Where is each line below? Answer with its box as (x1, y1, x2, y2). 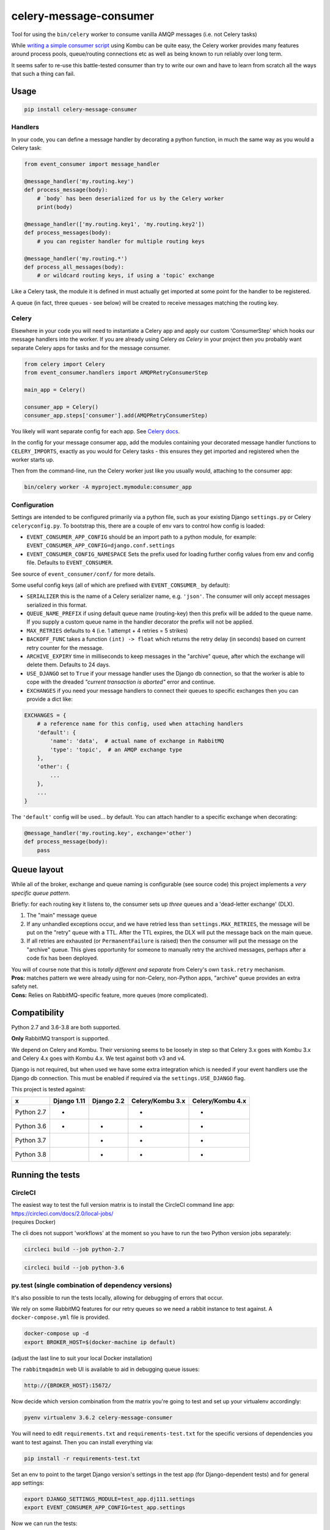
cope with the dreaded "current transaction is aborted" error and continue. (26, 678, 216, 685)
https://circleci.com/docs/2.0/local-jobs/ (11, 1209, 114, 1217)
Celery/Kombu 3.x (131, 1097, 186, 1105)
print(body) (37, 204, 73, 211)
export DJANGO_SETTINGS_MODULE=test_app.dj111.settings (24, 1495, 196, 1502)
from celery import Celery (24, 360, 105, 367)
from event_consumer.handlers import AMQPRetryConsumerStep (24, 369, 208, 376)
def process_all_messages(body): (24, 263, 125, 271)
